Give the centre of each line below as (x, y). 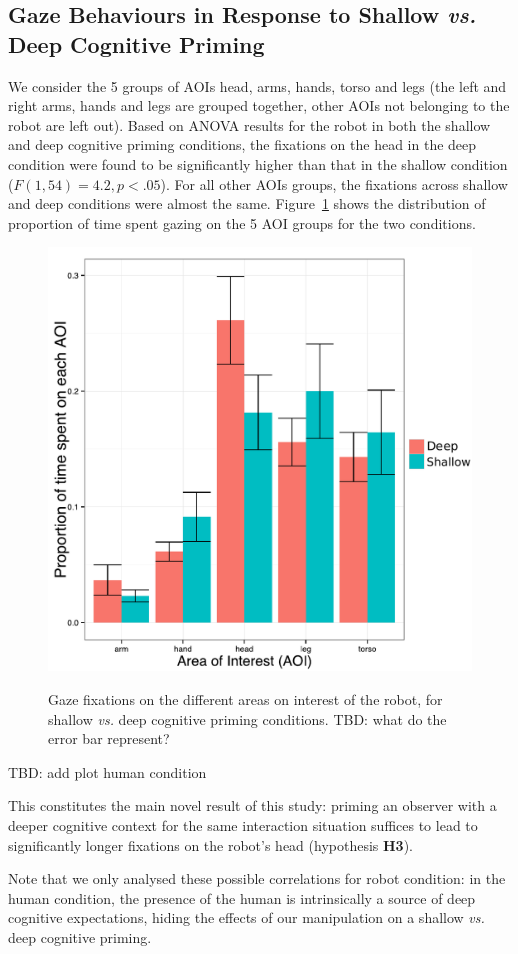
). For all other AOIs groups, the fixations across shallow (334, 183)
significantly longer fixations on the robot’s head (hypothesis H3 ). (211, 844)
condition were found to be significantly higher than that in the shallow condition (258, 163)
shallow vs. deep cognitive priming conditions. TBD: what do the (247, 718)
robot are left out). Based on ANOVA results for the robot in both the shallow (249, 124)
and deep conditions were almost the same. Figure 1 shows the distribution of (247, 203)
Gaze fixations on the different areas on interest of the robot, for (245, 698)
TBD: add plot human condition (107, 771)
